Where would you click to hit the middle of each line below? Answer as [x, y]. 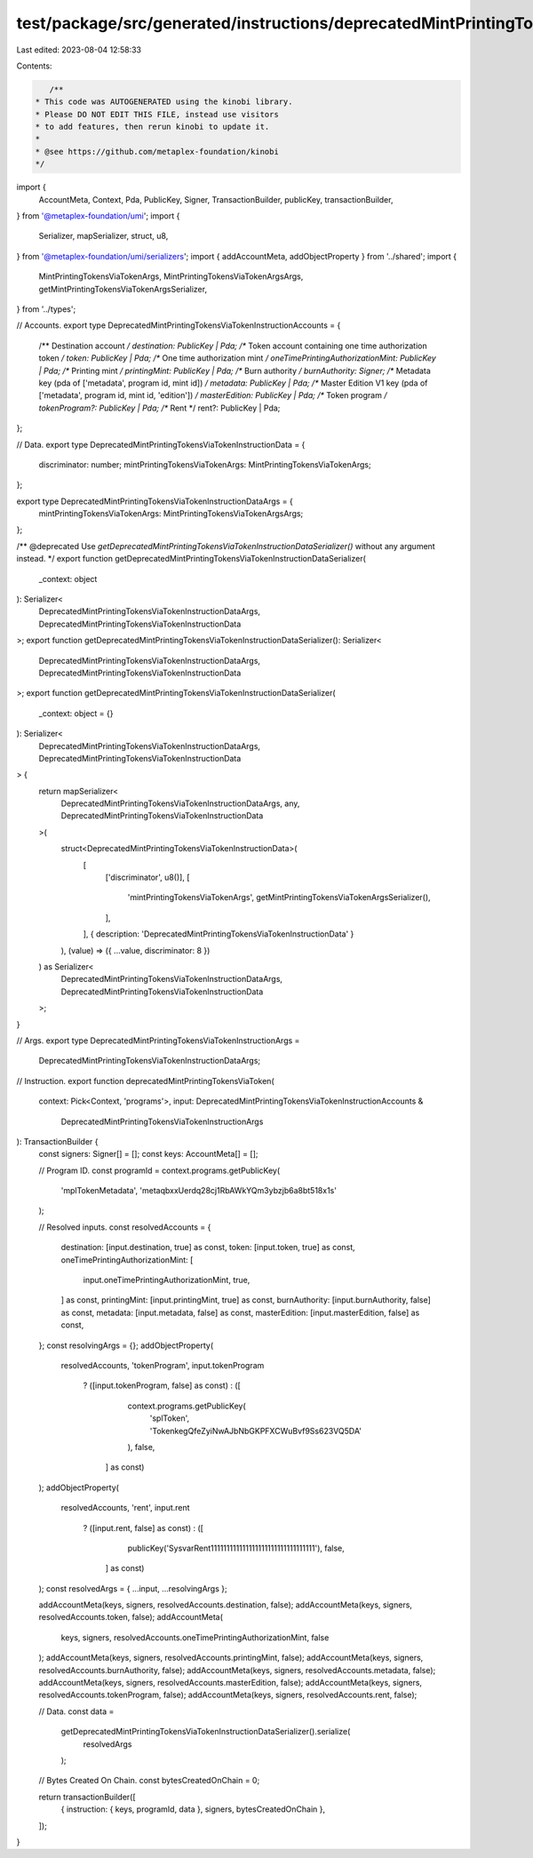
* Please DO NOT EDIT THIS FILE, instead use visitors [157, 114]
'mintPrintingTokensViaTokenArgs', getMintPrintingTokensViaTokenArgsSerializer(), [279, 897]
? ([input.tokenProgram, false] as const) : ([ [162, 1385]
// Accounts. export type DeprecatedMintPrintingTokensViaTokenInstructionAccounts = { [179, 325]
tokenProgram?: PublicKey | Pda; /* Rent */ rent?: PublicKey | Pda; [159, 408]
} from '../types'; [46, 309]
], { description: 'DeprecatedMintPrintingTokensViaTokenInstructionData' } [219, 934]
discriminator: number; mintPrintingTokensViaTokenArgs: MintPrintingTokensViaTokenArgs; [205, 464]
